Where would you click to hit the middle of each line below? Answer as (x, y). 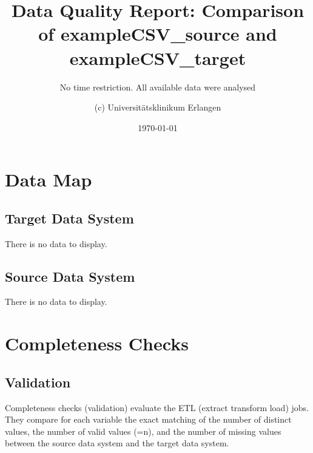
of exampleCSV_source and (158, 34)
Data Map (49, 179)
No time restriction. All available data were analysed (158, 87)
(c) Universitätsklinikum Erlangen (158, 107)
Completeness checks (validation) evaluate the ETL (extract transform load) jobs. (157, 407)
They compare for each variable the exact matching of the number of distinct (148, 419)
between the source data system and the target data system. (117, 443)
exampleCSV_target (158, 57)
